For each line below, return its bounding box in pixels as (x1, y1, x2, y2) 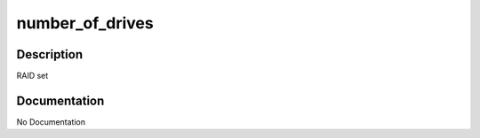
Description (16, 47, 84, 62)
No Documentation (16, 116, 86, 127)
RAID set (16, 71, 49, 81)
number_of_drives (16, 13, 155, 33)
